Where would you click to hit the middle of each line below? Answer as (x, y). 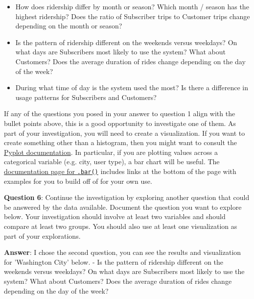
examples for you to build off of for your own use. (78, 181)
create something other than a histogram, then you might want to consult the (120, 142)
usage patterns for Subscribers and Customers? (86, 97)
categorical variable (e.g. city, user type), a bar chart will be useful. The (112, 162)
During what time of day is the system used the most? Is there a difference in (132, 87)
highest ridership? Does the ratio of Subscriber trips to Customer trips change (133, 16)
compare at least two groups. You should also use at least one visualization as (121, 226)
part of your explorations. (42, 236)
